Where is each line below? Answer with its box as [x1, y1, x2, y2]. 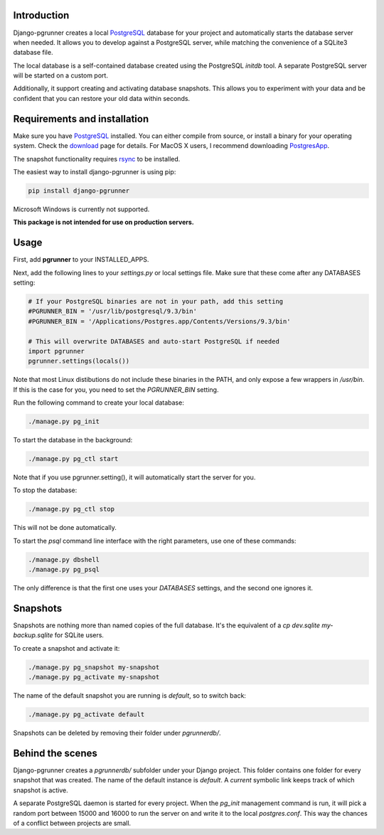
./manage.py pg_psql [28, 565, 100, 574]
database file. [13, 48, 53, 57]
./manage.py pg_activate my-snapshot [28, 673, 160, 681]
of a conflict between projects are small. [13, 819, 132, 827]
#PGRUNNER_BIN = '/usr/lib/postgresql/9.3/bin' [28, 307, 197, 316]
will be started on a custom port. [13, 71, 108, 80]
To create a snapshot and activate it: [13, 644, 120, 652]
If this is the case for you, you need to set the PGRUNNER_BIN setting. [13, 385, 219, 394]
